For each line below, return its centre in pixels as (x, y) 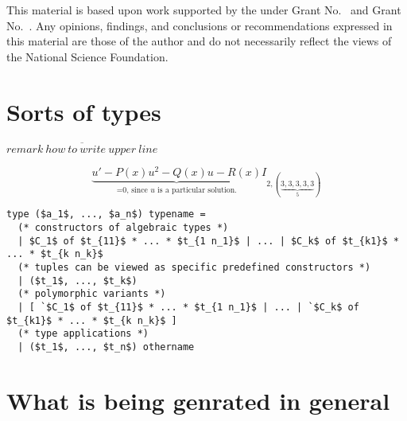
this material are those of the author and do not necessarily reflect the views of (199, 41)
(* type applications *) (83, 334)
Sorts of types (84, 111)
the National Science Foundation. (87, 56)
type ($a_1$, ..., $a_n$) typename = (106, 214)
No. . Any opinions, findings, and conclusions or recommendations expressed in (200, 25)
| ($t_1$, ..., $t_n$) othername (106, 347)
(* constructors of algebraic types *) (123, 228)
